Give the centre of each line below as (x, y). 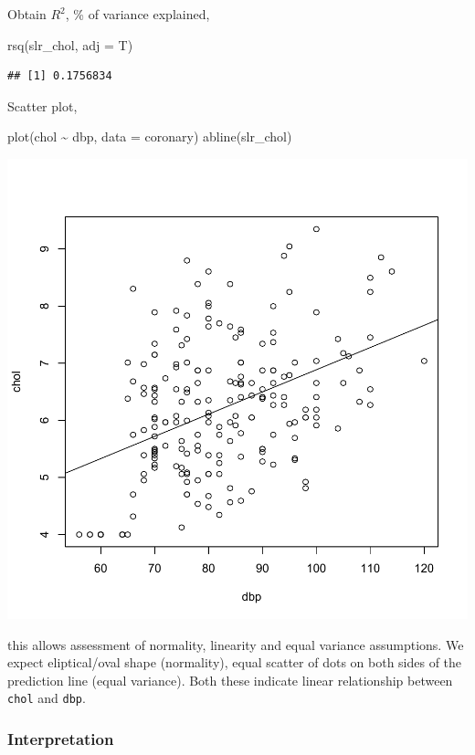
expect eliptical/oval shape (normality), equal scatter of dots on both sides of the (235, 662)
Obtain (27, 14)
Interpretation (61, 738)
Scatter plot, (42, 105)
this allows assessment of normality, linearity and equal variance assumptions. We (236, 644)
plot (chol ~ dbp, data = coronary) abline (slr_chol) (150, 136)
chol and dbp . (47, 698)
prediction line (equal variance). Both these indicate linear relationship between (230, 680)
